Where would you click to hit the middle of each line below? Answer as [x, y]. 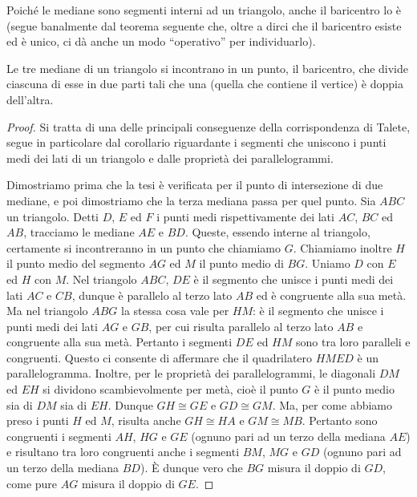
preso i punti [38, 420]
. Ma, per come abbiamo [332, 404]
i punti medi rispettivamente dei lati [245, 216]
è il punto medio [354, 389]
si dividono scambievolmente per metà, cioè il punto [170, 389]
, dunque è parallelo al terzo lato [152, 295]
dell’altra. [30, 99]
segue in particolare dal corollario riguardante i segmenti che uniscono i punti [196, 142]
